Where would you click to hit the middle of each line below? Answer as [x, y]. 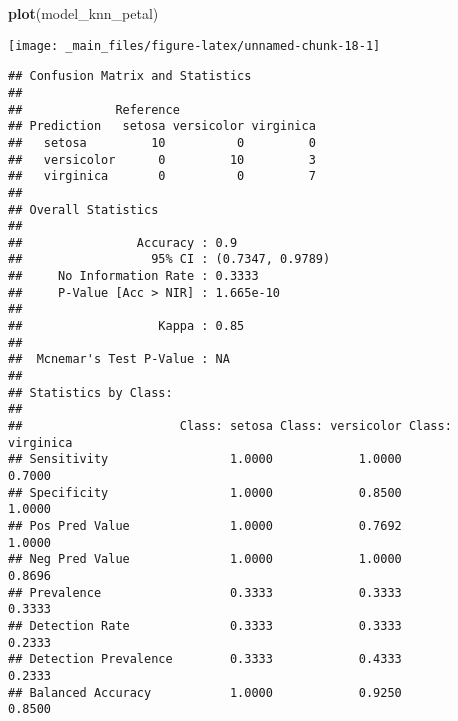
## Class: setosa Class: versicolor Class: [230, 426]
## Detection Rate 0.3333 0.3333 [205, 625]
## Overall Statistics [83, 209]
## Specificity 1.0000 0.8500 [205, 492]
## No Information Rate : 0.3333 [133, 276]
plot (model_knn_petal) [83, 13]
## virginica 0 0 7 [162, 176]
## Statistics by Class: [90, 392]
